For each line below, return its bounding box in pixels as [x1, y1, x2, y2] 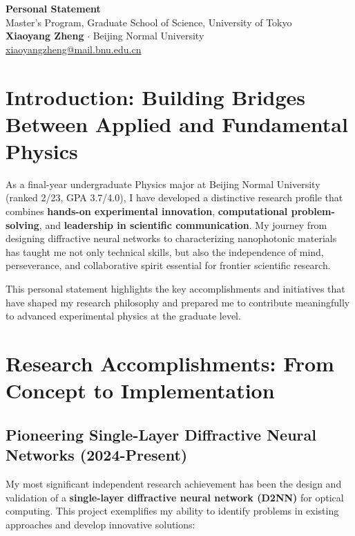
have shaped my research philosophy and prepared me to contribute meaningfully [6, 295, 350, 309]
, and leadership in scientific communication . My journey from [39, 217, 327, 232]
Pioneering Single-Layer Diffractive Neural [6, 423, 316, 445]
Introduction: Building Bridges [6, 82, 305, 111]
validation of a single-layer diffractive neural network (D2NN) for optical [6, 490, 344, 504]
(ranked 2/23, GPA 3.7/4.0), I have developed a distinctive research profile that [6, 190, 343, 205]
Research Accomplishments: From [6, 349, 334, 377]
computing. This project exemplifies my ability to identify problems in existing [6, 503, 339, 518]
